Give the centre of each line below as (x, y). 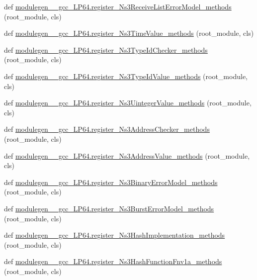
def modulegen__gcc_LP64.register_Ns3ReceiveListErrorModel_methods (118, 6)
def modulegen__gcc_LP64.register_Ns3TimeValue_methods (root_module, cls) (129, 33)
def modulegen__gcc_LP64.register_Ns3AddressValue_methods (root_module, (127, 155)
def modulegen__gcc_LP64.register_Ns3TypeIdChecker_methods (106, 49)
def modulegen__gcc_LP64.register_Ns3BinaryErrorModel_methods (111, 182)
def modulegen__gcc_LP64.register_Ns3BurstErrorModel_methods (109, 208)
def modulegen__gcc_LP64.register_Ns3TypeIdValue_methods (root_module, (126, 76)
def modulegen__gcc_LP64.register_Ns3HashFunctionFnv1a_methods (113, 261)
